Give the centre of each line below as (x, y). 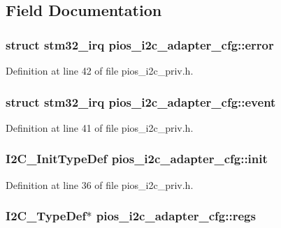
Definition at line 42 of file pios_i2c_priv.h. (100, 70)
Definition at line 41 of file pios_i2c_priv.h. (100, 127)
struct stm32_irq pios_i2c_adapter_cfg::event (141, 101)
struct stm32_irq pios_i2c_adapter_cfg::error (140, 44)
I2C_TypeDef (46, 216)
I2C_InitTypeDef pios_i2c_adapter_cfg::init (137, 159)
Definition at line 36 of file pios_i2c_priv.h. (100, 184)
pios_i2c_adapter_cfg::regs (176, 216)
